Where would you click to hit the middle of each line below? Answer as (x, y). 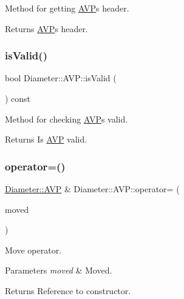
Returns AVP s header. (46, 28)
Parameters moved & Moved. (59, 270)
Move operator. (33, 250)
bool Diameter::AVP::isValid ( (61, 78)
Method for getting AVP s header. (67, 8)
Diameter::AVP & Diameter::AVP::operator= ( (92, 189)
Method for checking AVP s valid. (66, 119)
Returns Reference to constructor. (68, 290)
